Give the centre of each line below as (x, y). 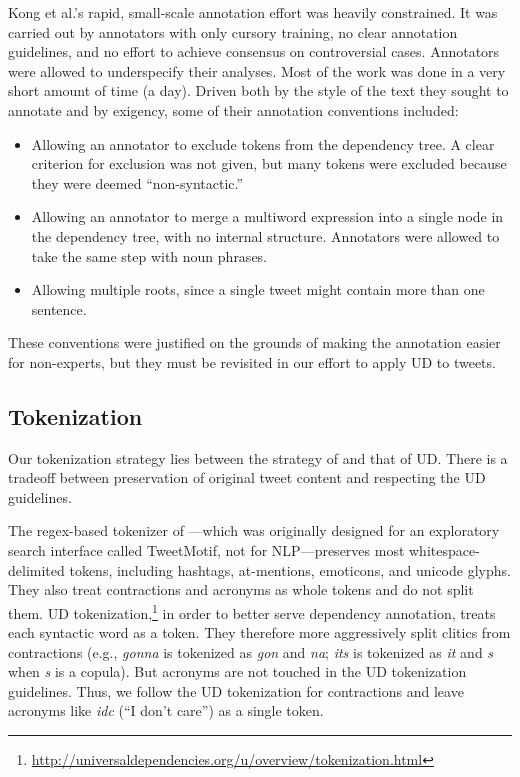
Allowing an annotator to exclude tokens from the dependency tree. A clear (263, 143)
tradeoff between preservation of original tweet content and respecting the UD (247, 477)
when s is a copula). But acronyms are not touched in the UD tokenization (237, 671)
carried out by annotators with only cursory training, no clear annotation (233, 31)
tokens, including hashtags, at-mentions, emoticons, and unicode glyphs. (290, 569)
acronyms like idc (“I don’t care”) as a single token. (166, 710)
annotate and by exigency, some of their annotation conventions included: (233, 109)
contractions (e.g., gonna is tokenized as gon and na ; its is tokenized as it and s (251, 651)
